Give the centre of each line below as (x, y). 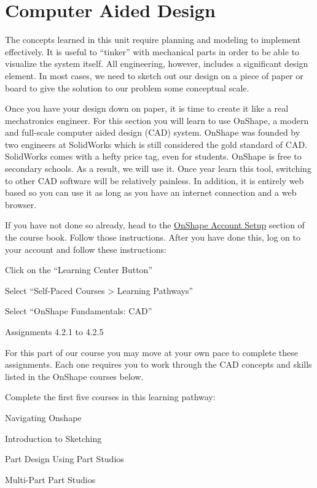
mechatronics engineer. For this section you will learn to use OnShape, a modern (157, 120)
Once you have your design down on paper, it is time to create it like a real (147, 108)
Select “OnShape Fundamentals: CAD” (79, 311)
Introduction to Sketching (53, 438)
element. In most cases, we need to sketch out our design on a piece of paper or (154, 75)
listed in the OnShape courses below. (74, 376)
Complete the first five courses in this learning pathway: (110, 397)
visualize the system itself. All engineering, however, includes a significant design (157, 64)
